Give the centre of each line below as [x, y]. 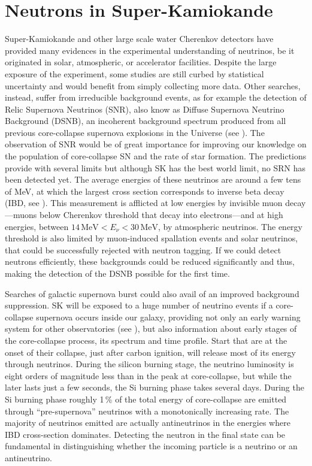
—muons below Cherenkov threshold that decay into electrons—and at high [144, 215]
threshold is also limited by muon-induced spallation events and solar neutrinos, [152, 238]
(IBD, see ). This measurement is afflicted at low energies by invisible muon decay [155, 203]
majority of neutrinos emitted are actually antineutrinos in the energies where [148, 423]
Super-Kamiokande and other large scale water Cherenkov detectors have [139, 39]
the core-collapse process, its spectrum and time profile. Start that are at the [146, 340]
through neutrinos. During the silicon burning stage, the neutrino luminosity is [149, 364]
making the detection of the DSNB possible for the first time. [117, 273]
